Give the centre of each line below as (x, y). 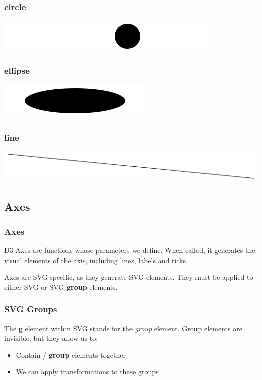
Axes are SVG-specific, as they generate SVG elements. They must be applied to (129, 277)
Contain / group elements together (71, 355)
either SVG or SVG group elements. (61, 287)
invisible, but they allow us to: (51, 338)
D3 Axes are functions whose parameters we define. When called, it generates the (130, 250)
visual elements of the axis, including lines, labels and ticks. (96, 260)
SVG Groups (31, 309)
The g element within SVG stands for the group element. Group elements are (123, 328)
